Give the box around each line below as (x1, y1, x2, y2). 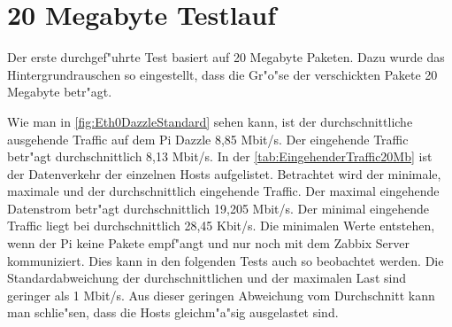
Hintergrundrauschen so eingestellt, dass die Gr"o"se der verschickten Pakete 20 (7, 65, 438, 83)
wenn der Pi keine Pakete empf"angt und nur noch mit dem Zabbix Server (7, 234, 410, 253)
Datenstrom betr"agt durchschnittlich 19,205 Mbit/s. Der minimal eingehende (7, 199, 429, 217)
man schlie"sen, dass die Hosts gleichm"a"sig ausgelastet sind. (7, 303, 339, 322)
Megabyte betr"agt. (7, 82, 112, 101)
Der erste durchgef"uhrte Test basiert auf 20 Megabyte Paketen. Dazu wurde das (7, 48, 445, 66)
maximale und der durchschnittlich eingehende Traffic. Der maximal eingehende (7, 182, 440, 200)
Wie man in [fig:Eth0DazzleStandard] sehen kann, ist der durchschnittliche (7, 112, 413, 130)
